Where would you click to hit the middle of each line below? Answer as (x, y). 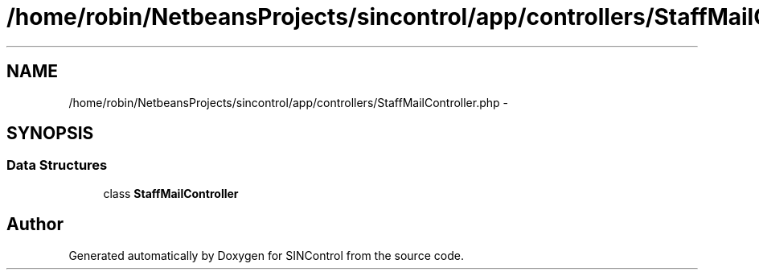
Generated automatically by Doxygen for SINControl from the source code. (266, 255)
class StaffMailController (171, 193)
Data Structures (57, 165)
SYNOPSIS (50, 134)
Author (35, 225)
